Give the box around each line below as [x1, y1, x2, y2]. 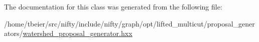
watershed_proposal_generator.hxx [23, 28, 133, 38]
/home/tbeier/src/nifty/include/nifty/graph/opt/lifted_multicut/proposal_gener [4, 18, 255, 28]
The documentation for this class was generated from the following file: [4, 1, 222, 11]
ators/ [4, 28, 23, 38]
